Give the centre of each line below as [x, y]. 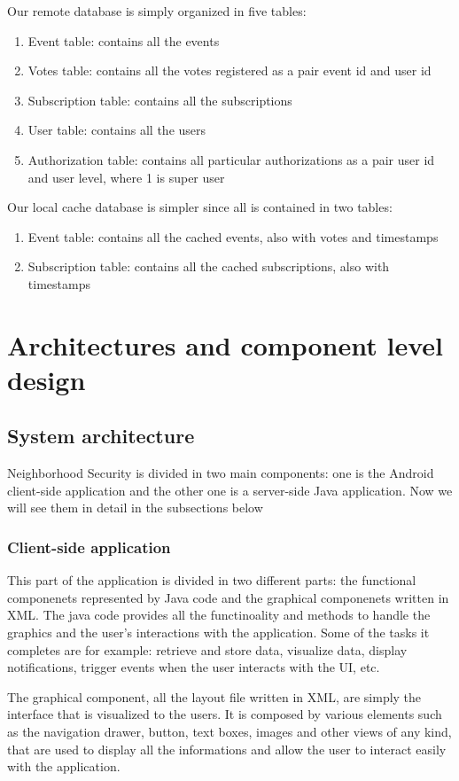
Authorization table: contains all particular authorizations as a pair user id [231, 159]
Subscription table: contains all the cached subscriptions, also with [209, 266]
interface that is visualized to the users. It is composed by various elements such [225, 714]
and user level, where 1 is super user [126, 177]
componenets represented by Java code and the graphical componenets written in [228, 597]
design [47, 379]
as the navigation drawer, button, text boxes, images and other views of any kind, [229, 732]
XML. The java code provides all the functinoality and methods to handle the [219, 615]
